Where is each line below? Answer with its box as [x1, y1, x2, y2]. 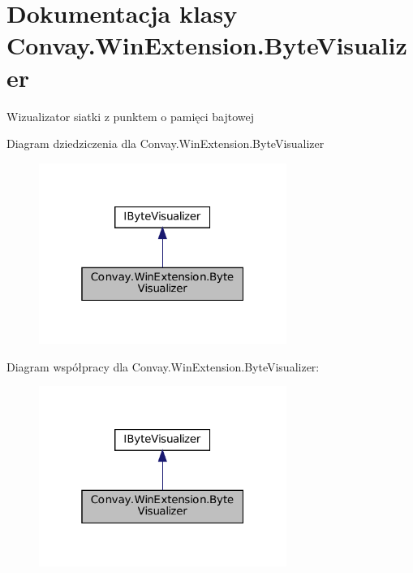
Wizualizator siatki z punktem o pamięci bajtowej [6, 107, 255, 124]
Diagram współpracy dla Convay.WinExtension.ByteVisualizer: [6, 358, 320, 375]
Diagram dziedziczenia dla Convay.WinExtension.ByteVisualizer [6, 135, 325, 152]
